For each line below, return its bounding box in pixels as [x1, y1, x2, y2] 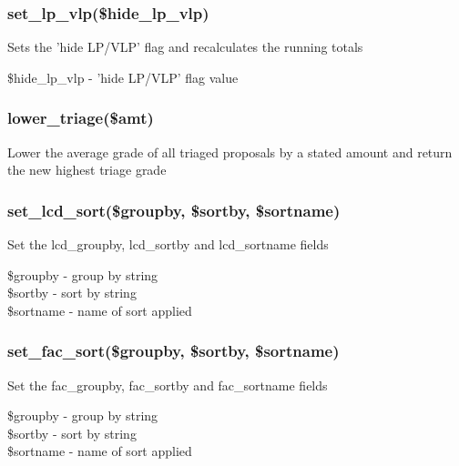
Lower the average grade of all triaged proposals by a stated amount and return [7, 142, 453, 161]
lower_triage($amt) [7, 106, 154, 129]
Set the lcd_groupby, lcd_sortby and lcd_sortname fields [7, 235, 329, 254]
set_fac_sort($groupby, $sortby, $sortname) [7, 339, 340, 362]
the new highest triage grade [7, 160, 167, 179]
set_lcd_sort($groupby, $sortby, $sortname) [7, 198, 341, 221]
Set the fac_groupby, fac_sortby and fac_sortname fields [7, 375, 328, 394]
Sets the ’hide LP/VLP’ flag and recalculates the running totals [7, 37, 363, 56]
